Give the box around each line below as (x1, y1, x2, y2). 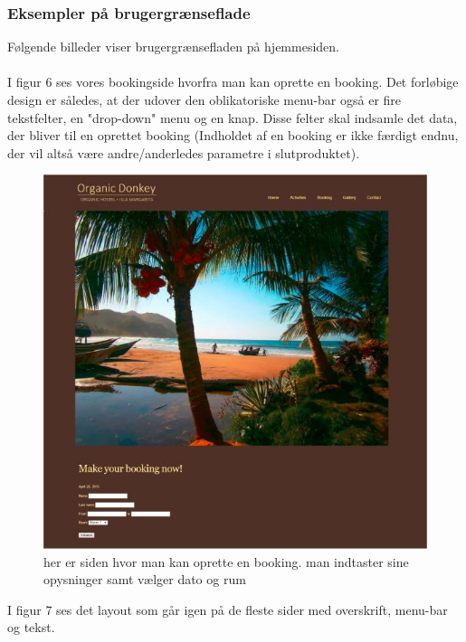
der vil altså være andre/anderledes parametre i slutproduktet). (7, 143, 360, 162)
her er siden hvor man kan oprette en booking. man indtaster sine (43, 552, 409, 571)
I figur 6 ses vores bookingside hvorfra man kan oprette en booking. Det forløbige (7, 72, 459, 91)
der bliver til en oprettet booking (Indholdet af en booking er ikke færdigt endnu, (7, 126, 459, 145)
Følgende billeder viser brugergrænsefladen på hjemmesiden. (7, 37, 339, 56)
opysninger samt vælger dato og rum (43, 570, 246, 589)
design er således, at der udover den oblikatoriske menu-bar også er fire (7, 90, 402, 109)
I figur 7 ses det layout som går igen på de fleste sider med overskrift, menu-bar (7, 600, 448, 618)
